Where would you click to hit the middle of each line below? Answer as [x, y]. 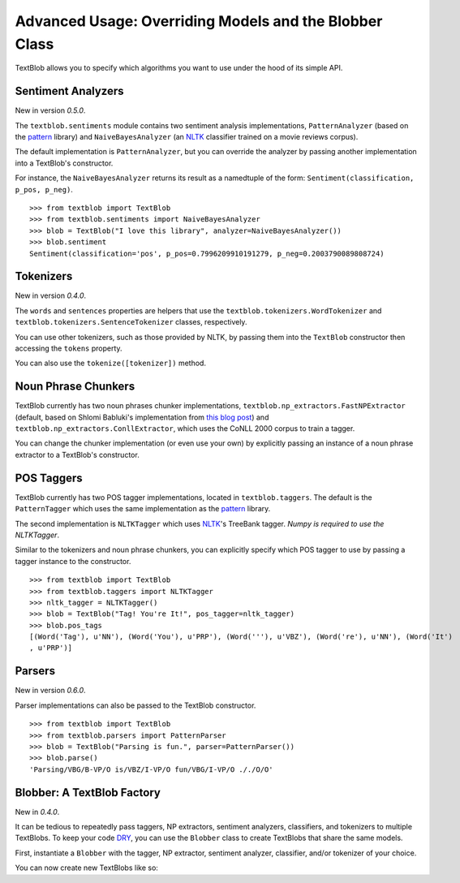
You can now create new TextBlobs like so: [86, 868]
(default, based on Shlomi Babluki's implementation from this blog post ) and [142, 417]
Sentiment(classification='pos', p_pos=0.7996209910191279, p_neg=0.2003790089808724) [207, 253]
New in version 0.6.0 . [50, 691]
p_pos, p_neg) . [44, 189]
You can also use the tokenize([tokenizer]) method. [111, 363]
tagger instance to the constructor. [73, 561]
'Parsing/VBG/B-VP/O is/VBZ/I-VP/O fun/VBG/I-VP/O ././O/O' [151, 769]
